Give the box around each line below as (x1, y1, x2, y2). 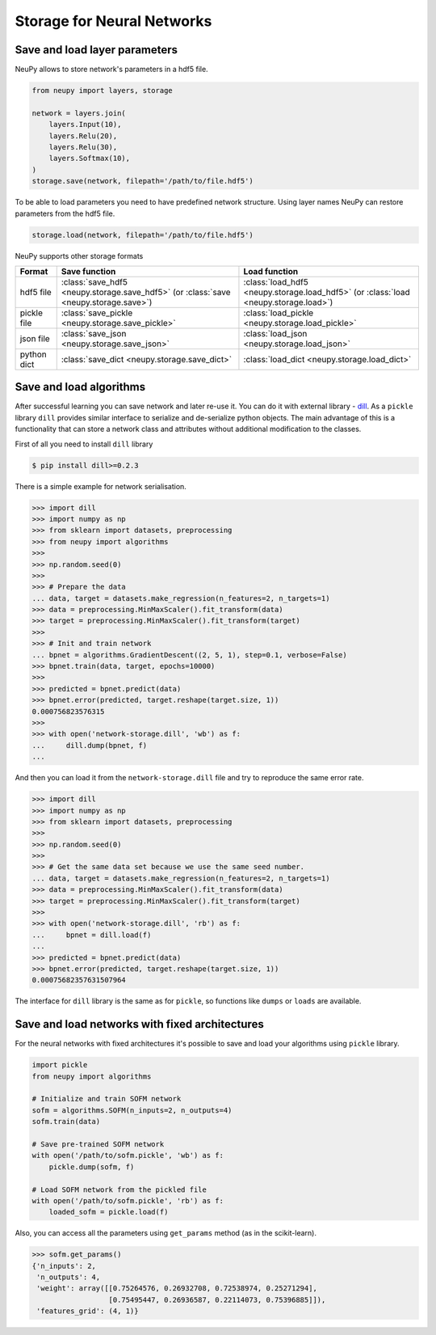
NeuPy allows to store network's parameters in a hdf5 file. (15, 65, 209, 74)
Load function (243, 265, 299, 277)
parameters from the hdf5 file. (15, 209, 115, 218)
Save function (61, 265, 116, 277)
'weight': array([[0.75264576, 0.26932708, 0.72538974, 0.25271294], (36, 1284, 318, 1293)
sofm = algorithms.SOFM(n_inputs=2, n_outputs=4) (31, 1105, 233, 1115)
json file (19, 332, 50, 344)
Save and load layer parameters (15, 43, 178, 57)
